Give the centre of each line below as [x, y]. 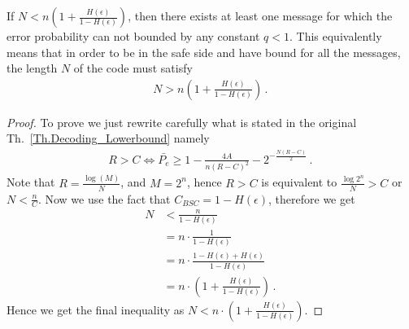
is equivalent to [299, 182]
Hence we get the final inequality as [96, 309]
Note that [31, 182]
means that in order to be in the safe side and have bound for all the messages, [204, 52]
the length [32, 68]
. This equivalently [335, 36]
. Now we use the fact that [104, 198]
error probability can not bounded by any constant [133, 36]
